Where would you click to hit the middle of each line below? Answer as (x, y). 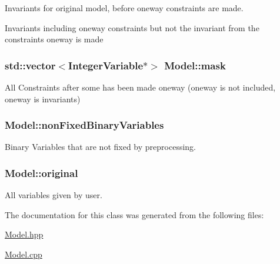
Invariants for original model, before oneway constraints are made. (124, 8)
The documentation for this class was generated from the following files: (134, 214)
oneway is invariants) (43, 98)
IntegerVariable (106, 65)
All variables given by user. (54, 195)
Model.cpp (24, 254)
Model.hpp (24, 234)
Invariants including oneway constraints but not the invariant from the (132, 27)
